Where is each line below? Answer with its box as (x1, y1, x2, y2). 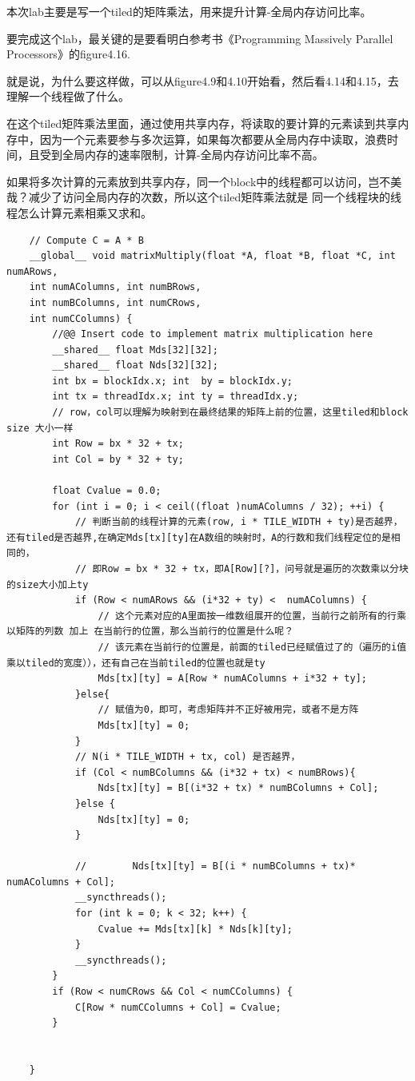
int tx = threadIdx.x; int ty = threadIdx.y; (52, 391, 299, 403)
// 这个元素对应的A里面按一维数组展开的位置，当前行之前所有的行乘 (98, 610, 406, 622)
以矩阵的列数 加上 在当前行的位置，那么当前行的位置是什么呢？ (6, 626, 294, 638)
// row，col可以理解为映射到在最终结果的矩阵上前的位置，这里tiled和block (52, 407, 409, 419)
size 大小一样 (6, 422, 74, 434)
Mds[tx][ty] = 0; (98, 719, 190, 731)
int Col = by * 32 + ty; (52, 453, 184, 465)
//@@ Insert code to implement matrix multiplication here (52, 328, 373, 340)
